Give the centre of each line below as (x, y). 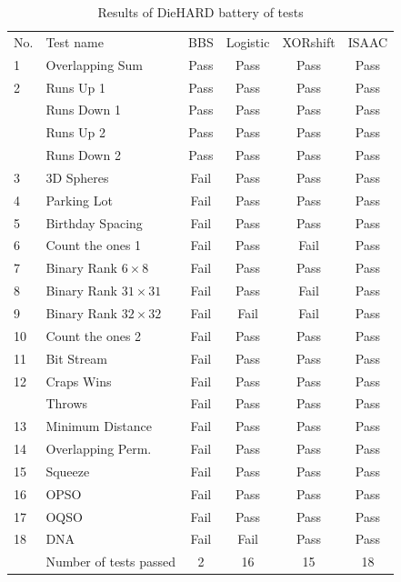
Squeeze (68, 471)
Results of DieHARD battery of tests (200, 12)
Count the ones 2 (94, 335)
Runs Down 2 (83, 155)
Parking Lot (79, 200)
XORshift (309, 41)
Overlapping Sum (95, 64)
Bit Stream (76, 358)
